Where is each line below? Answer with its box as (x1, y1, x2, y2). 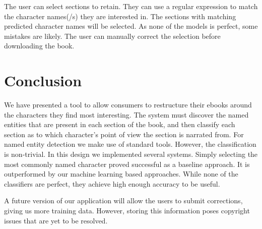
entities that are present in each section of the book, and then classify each (4, 119, 235, 130)
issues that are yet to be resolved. (4, 215, 108, 225)
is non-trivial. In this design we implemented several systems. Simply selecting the (4, 149, 258, 159)
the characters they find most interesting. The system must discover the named (4, 109, 249, 120)
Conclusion (4, 70, 82, 91)
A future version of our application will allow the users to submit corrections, (4, 195, 243, 206)
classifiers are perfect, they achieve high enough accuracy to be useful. (4, 178, 220, 189)
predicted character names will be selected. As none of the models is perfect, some (4, 21, 258, 31)
